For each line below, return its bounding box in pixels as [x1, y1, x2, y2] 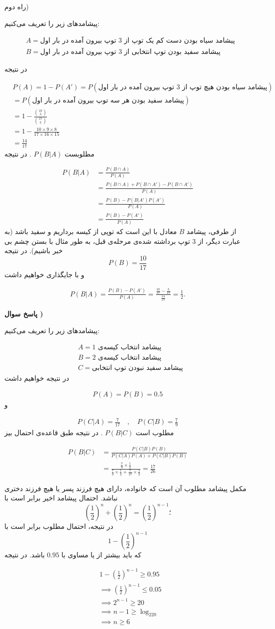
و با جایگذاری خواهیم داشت [4, 269, 85, 279]
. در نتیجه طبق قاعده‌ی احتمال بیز [4, 427, 103, 438]
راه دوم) [4, 1, 29, 11]
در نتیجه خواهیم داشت [4, 372, 69, 383]
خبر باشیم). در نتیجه [4, 245, 63, 256]
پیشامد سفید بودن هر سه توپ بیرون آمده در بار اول [32, 97, 184, 104]
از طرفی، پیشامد [186, 226, 236, 236]
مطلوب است [136, 427, 174, 438]
